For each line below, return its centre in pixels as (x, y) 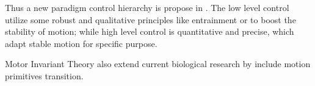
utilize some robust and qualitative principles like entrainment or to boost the (150, 19)
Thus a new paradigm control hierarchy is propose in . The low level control (147, 7)
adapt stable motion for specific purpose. (81, 43)
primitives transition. (44, 75)
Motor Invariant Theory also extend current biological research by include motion (158, 64)
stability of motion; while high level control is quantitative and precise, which (150, 31)
